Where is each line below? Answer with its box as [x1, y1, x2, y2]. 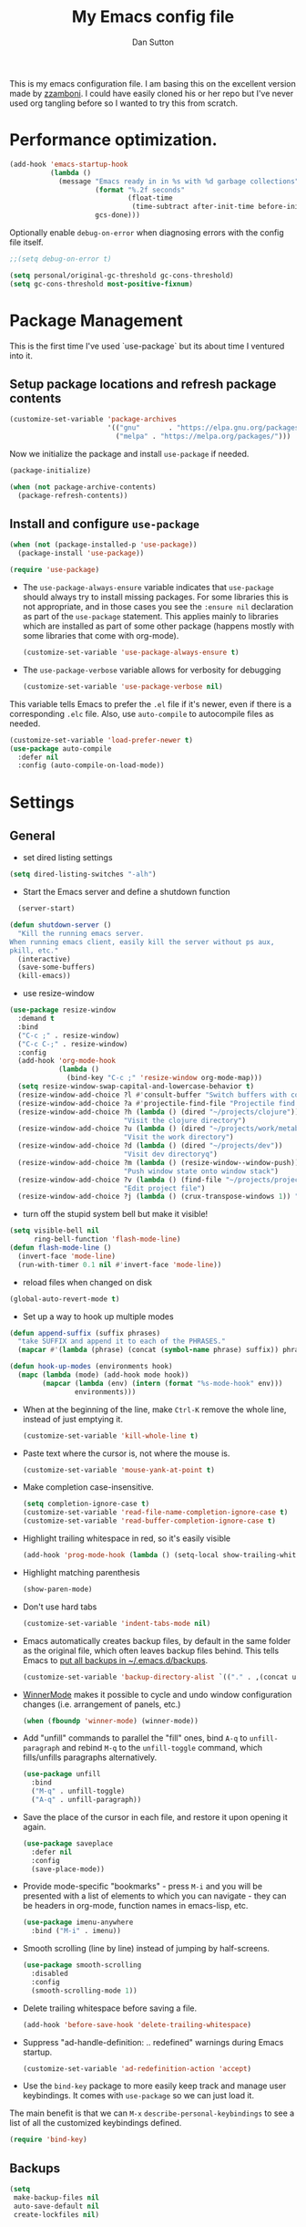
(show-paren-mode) [22, 1585, 93, 1594]
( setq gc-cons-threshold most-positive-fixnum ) [9, 279, 194, 288]
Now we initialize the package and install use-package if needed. [9, 449, 250, 459]
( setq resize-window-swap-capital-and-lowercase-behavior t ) [17, 1082, 255, 1091]
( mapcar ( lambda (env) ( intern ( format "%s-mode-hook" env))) [42, 1379, 283, 1388]
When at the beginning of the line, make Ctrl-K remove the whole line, [22, 1403, 287, 1415]
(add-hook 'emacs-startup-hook [9, 160, 128, 169]
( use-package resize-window [9, 1005, 117, 1015]
